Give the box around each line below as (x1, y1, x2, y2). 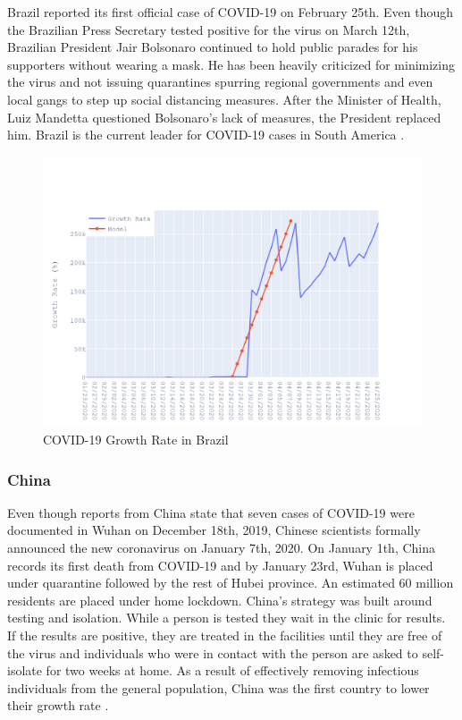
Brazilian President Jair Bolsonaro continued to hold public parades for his (7, 38, 418, 56)
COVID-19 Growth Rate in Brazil (43, 430, 229, 449)
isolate (7, 661, 42, 680)
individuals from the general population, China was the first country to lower (7, 678, 430, 697)
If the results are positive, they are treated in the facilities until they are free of (7, 625, 442, 644)
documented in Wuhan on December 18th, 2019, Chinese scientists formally (7, 521, 421, 539)
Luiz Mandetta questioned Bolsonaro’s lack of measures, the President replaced (7, 107, 441, 126)
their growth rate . (7, 696, 109, 715)
